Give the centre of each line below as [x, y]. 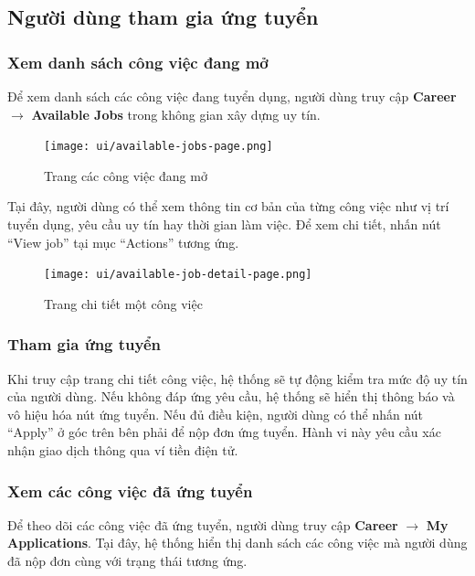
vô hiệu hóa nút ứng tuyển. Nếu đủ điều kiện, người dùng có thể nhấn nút [216, 414]
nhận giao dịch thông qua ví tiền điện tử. [123, 450]
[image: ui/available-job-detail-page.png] [178, 275]
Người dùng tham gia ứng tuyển [163, 17]
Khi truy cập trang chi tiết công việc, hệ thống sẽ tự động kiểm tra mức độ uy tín [237, 378]
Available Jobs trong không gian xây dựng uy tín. [176, 114]
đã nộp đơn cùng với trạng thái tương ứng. [127, 561]
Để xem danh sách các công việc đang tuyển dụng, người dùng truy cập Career [232, 96]
